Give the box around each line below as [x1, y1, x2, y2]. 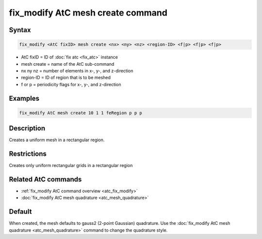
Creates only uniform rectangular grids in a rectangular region [9, 163, 133, 168]
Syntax [9, 26, 31, 34]
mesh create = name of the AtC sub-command [21, 61, 115, 67]
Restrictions [9, 150, 47, 158]
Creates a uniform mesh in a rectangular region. [9, 137, 105, 143]
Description [9, 124, 46, 132]
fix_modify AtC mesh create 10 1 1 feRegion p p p [19, 110, 143, 115]
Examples [9, 94, 40, 102]
